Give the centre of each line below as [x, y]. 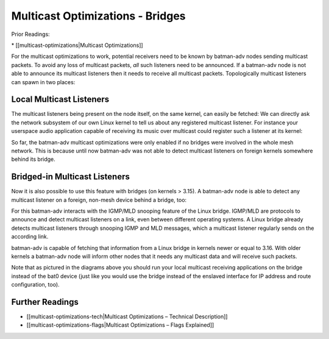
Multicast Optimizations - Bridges [98, 16]
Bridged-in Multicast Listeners [71, 177]
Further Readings [45, 302]
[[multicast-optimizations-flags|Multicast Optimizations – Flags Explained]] [120, 325]
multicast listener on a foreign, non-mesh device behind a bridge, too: [99, 200]
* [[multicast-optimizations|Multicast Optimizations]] [77, 45]
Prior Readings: [30, 34]
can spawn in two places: [43, 82]
